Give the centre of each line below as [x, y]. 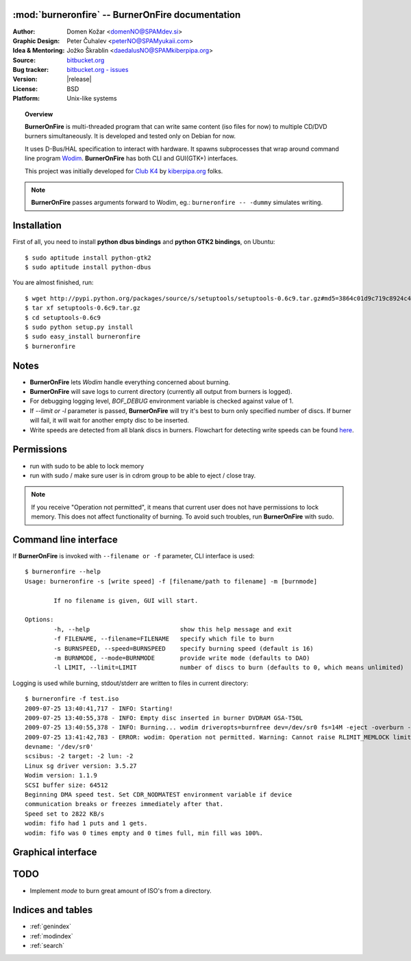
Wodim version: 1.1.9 [61, 775]
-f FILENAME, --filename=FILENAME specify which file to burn [164, 639]
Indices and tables [53, 910]
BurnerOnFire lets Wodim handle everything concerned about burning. [130, 382]
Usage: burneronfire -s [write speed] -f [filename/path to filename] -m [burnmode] [171, 581]
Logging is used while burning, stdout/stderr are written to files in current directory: [130, 683]
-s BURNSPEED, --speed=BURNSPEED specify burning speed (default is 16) [184, 648]
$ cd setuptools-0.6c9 [63, 317]
